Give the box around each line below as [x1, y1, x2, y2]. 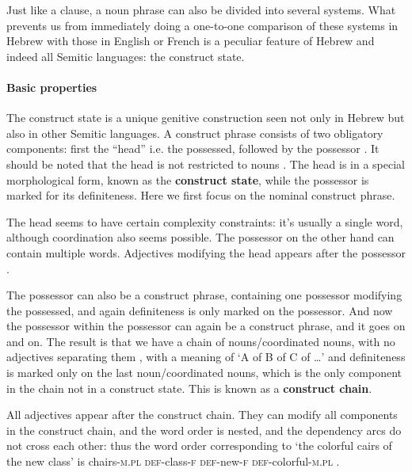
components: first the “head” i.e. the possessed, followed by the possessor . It [6, 140, 380, 157]
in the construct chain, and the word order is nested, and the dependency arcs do [6, 421, 402, 438]
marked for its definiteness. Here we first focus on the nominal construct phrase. [6, 187, 395, 204]
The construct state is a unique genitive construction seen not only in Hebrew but [6, 109, 405, 126]
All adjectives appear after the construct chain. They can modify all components [6, 406, 398, 423]
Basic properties [6, 78, 97, 95]
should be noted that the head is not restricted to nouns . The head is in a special [6, 155, 405, 172]
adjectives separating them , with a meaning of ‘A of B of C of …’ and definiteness [6, 348, 406, 365]
